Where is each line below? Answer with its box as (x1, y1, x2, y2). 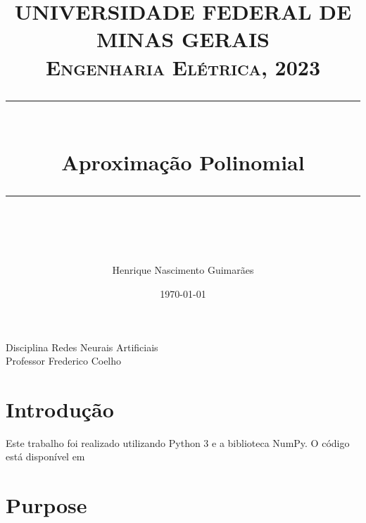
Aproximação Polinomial (61, 147, 305, 176)
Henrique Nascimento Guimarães (112, 263, 254, 277)
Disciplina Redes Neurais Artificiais (6, 339, 158, 354)
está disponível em (6, 449, 85, 464)
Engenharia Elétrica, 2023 (46, 52, 320, 81)
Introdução (6, 394, 114, 423)
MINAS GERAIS (96, 25, 270, 53)
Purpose (6, 491, 87, 519)
